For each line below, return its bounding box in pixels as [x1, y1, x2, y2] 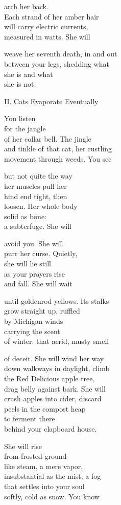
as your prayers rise [4, 268, 65, 279]
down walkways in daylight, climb [4, 363, 110, 374]
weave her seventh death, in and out [4, 48, 117, 59]
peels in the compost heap [4, 403, 86, 414]
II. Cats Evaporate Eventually [4, 95, 99, 106]
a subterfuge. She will [4, 221, 71, 231]
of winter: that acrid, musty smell [4, 336, 109, 346]
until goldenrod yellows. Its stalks [4, 295, 109, 306]
